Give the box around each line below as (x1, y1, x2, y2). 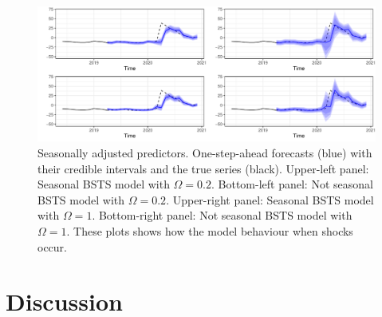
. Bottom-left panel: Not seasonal (211, 176, 373, 192)
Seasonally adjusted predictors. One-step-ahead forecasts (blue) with (37, 144, 372, 160)
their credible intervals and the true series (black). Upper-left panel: (37, 160, 369, 176)
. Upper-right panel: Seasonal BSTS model (166, 191, 374, 208)
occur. (37, 238, 67, 255)
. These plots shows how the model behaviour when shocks (66, 222, 353, 239)
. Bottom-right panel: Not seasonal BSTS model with (92, 207, 352, 224)
